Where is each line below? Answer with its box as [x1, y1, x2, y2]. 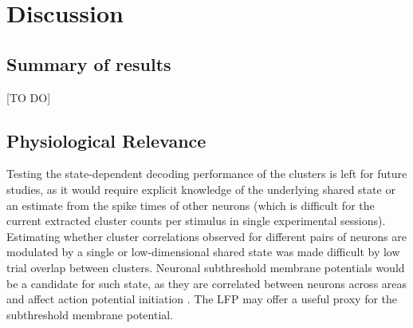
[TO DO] [6, 89, 51, 105]
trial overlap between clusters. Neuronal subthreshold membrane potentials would [6, 259, 405, 275]
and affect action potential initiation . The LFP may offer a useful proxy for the [6, 290, 398, 307]
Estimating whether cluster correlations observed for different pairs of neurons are [6, 227, 407, 244]
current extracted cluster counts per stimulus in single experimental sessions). [6, 212, 386, 229]
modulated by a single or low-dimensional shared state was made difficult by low [6, 243, 400, 260]
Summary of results [6, 51, 171, 76]
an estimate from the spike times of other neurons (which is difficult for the [6, 196, 375, 213]
